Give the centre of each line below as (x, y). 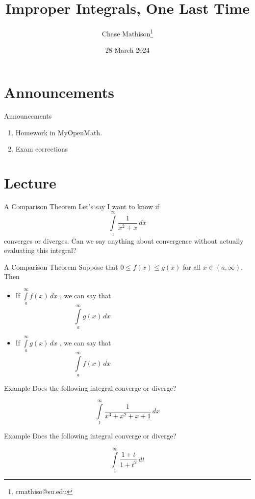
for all (192, 266)
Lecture (30, 182)
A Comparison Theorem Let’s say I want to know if (82, 206)
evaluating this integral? (40, 250)
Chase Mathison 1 (127, 33)
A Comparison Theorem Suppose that (61, 266)
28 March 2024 (127, 50)
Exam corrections (42, 149)
